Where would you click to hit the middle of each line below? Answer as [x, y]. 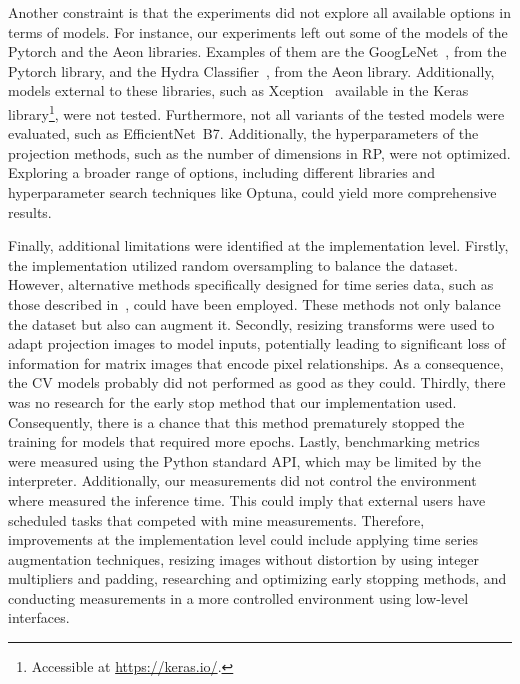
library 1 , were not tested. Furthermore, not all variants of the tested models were [256, 112]
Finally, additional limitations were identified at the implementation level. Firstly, [258, 245]
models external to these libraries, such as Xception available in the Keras [238, 90]
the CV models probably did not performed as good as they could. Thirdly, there [257, 382]
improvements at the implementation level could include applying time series [243, 539]
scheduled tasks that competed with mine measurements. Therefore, [216, 519]
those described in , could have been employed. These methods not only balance [254, 303]
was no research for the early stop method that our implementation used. [232, 401]
